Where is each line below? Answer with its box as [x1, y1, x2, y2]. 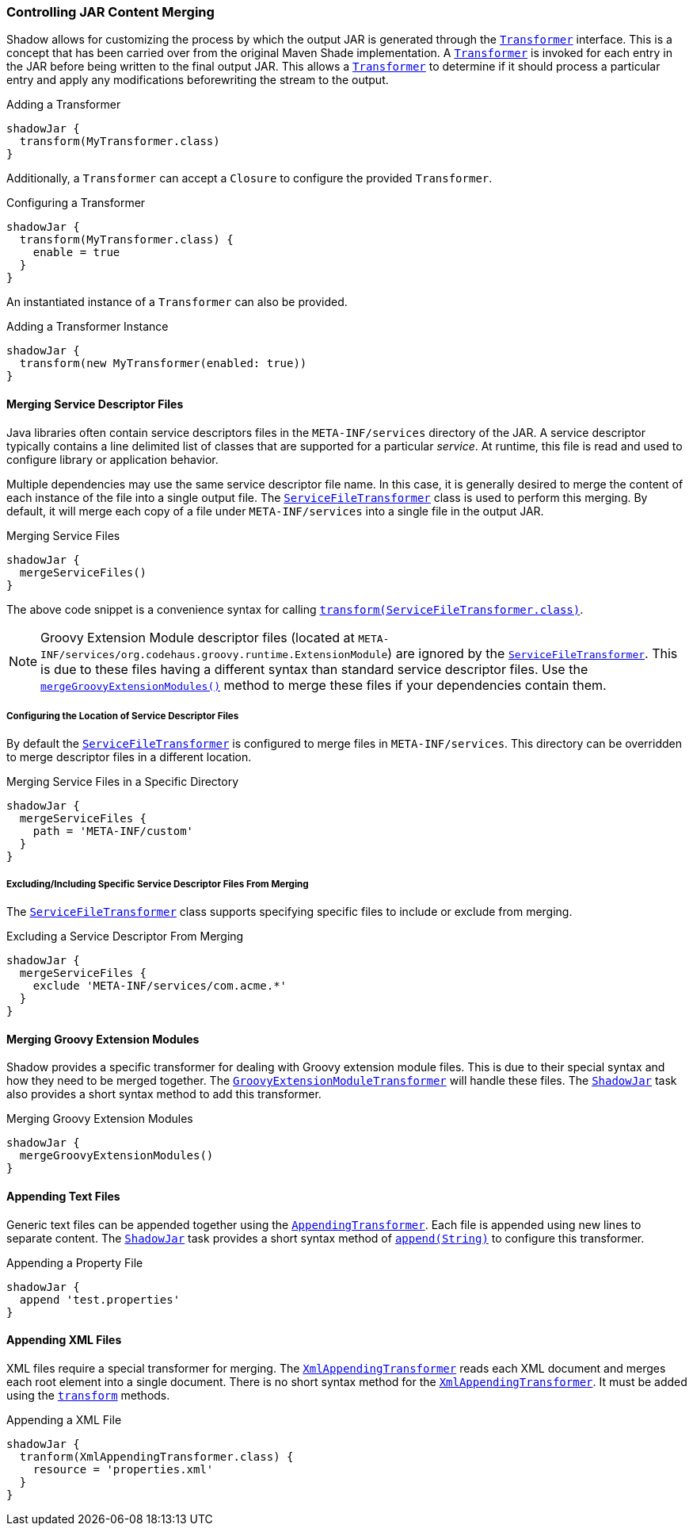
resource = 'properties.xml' [32, 1462, 214, 1476]
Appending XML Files [6, 1333, 122, 1347]
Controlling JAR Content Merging [6, 4, 215, 20]
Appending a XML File [6, 1412, 122, 1427]
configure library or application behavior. [6, 452, 219, 466]
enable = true [32, 246, 120, 259]
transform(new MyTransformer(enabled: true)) [19, 357, 307, 370]
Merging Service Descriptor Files [6, 396, 184, 411]
